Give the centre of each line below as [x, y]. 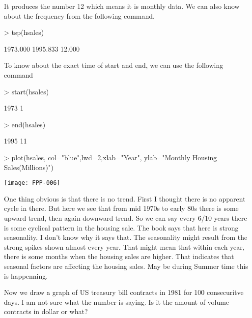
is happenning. [26, 275]
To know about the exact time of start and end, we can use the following [114, 65]
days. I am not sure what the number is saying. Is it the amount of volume [117, 302]
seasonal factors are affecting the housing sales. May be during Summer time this [126, 266]
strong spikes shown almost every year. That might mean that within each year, [124, 246]
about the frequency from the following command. [79, 15]
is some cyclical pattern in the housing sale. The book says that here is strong [121, 227]
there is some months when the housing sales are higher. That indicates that [119, 256]
